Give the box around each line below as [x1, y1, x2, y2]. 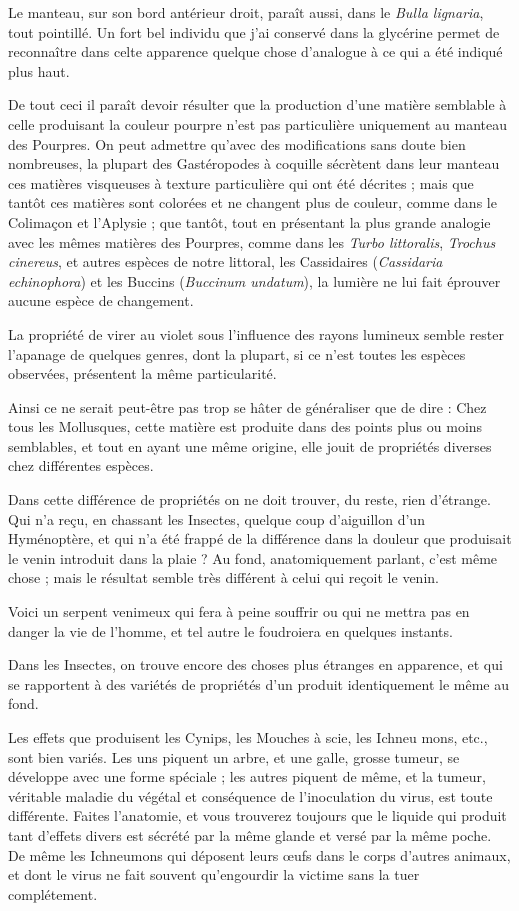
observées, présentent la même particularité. [8, 363, 277, 384]
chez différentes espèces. [8, 455, 154, 476]
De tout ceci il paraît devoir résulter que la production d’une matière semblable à [8, 94, 507, 115]
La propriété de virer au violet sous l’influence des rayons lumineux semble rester [8, 323, 504, 344]
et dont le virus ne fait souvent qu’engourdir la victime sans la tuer [8, 864, 420, 885]
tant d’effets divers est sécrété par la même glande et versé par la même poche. [8, 824, 492, 845]
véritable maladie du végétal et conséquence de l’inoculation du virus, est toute [8, 785, 493, 806]
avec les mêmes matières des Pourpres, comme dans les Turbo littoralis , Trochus [8, 231, 496, 252]
